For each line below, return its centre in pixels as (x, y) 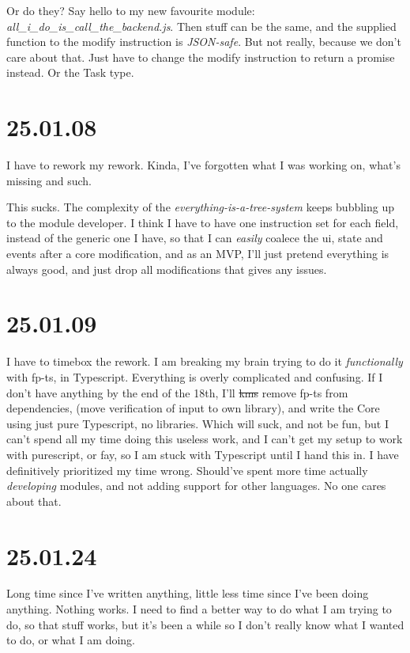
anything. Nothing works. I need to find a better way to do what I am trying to (199, 609)
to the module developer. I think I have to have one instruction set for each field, (203, 222)
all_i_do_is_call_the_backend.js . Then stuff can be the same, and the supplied (201, 26)
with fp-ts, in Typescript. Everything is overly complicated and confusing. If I (195, 376)
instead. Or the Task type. (70, 72)
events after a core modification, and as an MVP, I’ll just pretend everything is (198, 254)
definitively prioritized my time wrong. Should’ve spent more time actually (187, 470)
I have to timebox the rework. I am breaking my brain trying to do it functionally (205, 361)
